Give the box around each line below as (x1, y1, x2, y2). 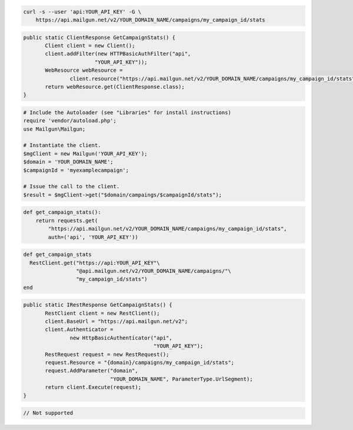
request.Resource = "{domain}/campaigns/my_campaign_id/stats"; (45, 359, 235, 366)
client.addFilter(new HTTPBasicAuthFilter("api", (45, 51, 191, 57)
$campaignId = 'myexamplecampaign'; (23, 166, 129, 174)
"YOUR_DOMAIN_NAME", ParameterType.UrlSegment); (109, 375, 253, 382)
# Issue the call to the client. (23, 183, 120, 190)
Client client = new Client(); (45, 42, 135, 49)
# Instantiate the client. (23, 142, 101, 149)
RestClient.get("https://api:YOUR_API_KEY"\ (29, 259, 160, 266)
